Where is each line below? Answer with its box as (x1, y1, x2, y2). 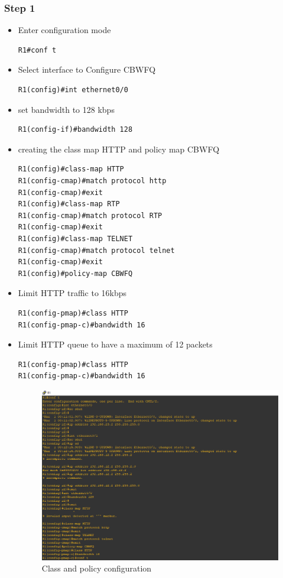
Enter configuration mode (18, 24, 111, 36)
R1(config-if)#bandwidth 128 (18, 125, 133, 134)
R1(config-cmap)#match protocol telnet (18, 246, 175, 255)
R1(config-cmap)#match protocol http (18, 176, 167, 185)
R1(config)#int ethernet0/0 (18, 86, 128, 94)
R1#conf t (18, 46, 57, 54)
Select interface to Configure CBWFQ (18, 63, 156, 76)
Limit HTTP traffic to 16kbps (18, 287, 127, 299)
